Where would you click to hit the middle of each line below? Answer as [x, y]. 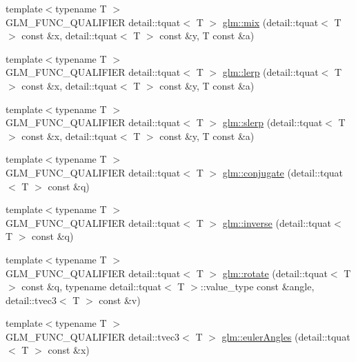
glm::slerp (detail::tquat [273, 122]
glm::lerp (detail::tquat [270, 72]
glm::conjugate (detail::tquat [283, 172]
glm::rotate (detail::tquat [275, 273]
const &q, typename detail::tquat [92, 286]
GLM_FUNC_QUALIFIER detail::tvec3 [93, 336]
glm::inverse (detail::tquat [277, 222]
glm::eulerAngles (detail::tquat [286, 336]
